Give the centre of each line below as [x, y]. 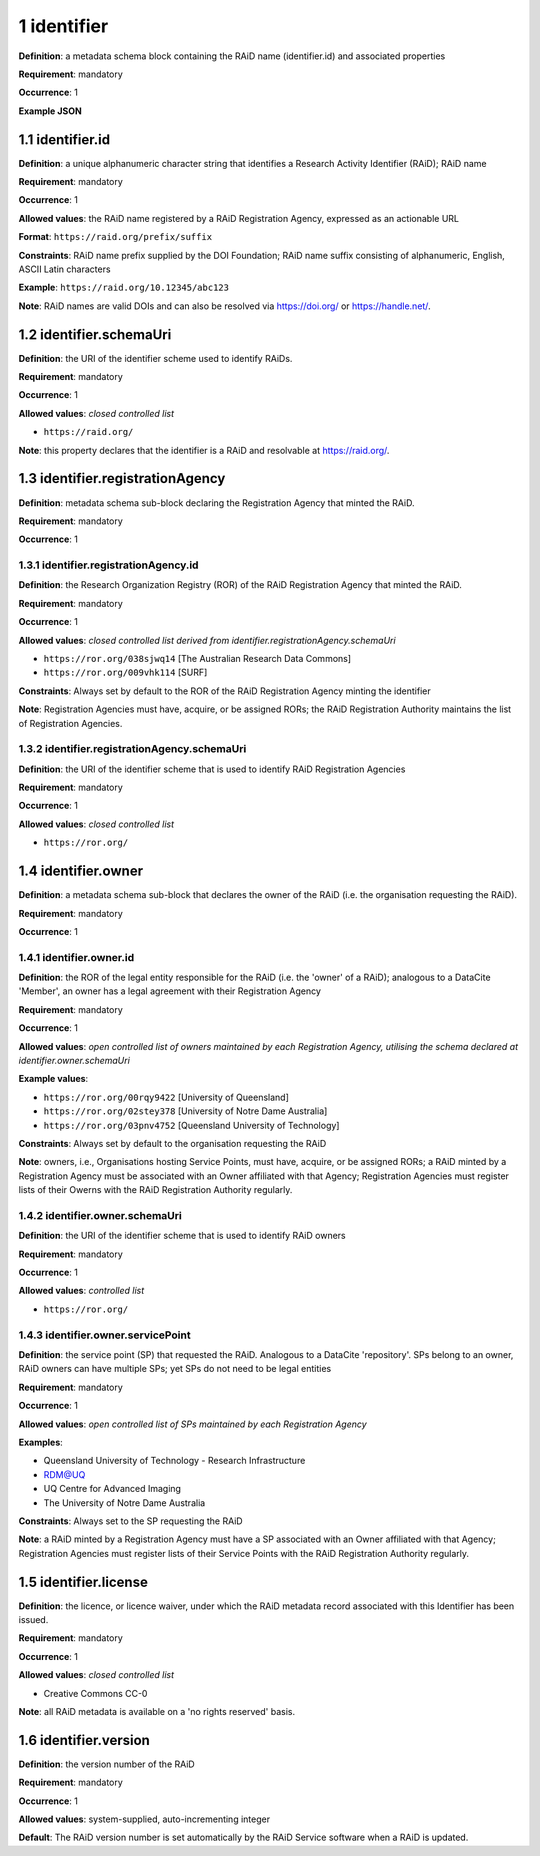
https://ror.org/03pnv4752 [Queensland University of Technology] [191, 1125]
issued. [33, 1619]
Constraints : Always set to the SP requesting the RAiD [131, 1521]
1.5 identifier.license [83, 1581]
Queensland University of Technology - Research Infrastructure [174, 1461]
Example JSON [50, 111]
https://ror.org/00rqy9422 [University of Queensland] [166, 1097]
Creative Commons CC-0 [95, 1693]
